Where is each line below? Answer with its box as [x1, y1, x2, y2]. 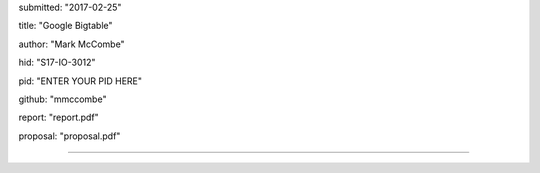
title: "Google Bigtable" [18, 20, 113, 32]
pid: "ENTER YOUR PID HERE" [18, 75, 142, 87]
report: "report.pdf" [18, 111, 99, 124]
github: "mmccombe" [18, 93, 107, 105]
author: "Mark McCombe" [18, 38, 125, 50]
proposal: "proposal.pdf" [18, 130, 121, 142]
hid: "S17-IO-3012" [18, 56, 96, 69]
